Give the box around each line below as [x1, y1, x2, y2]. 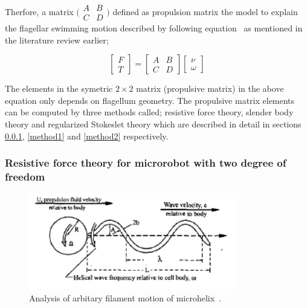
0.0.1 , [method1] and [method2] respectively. [5, 129, 169, 142]
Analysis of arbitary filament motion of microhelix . [29, 292, 222, 304]
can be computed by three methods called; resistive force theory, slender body [5, 106, 294, 118]
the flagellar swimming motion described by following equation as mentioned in [5, 22, 303, 34]
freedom [5, 169, 45, 184]
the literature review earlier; [5, 33, 109, 46]
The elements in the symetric [5, 82, 113, 95]
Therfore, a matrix [5, 5, 74, 18]
